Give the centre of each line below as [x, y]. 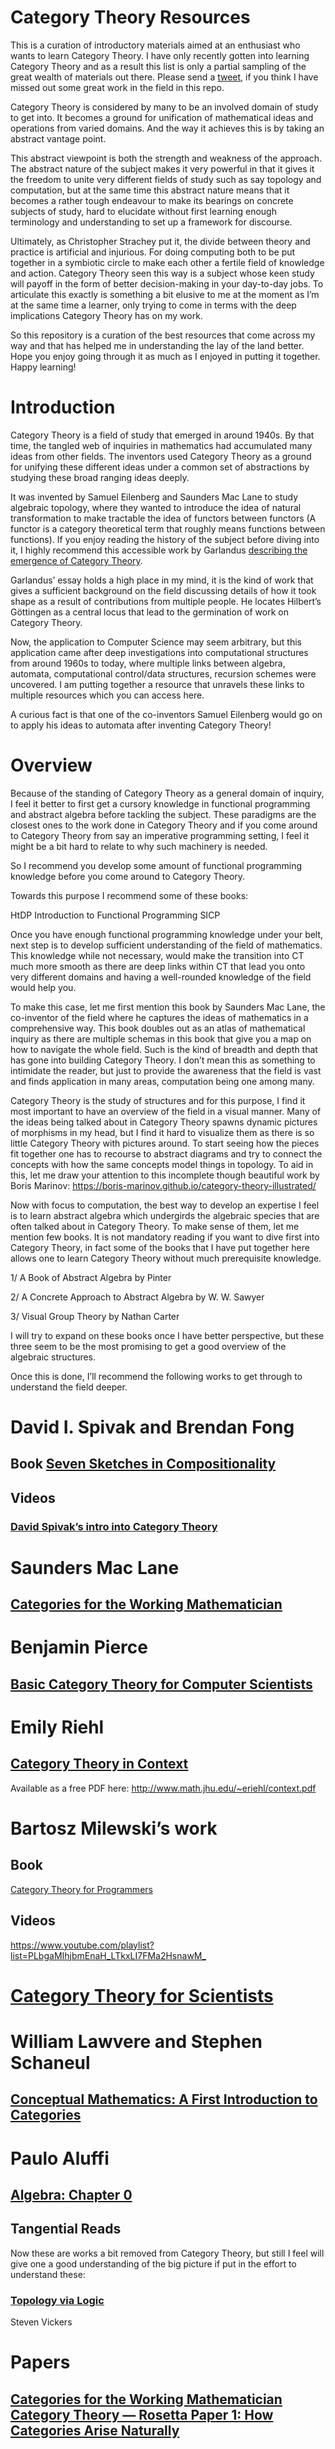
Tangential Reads [66, 2229]
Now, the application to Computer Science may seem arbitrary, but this [156, 642]
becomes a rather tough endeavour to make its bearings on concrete [152, 200]
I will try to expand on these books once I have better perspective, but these [167, 1335]
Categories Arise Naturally [95, 2430]
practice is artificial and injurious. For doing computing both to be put [153, 252]
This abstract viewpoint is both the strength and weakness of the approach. [166, 158]
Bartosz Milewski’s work [114, 1828]
